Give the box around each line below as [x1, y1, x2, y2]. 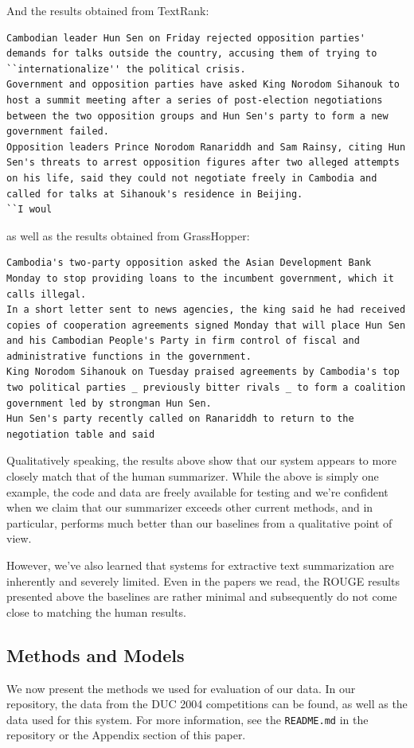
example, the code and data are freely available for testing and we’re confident [6, 483, 389, 500]
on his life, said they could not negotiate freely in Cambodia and [6, 172, 377, 184]
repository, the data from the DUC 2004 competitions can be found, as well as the [6, 695, 408, 712]
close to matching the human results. [6, 603, 186, 620]
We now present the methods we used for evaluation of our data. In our [6, 680, 356, 696]
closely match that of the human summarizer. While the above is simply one [6, 468, 379, 485]
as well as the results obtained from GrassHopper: [6, 227, 250, 243]
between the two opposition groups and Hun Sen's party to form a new [6, 110, 389, 122]
